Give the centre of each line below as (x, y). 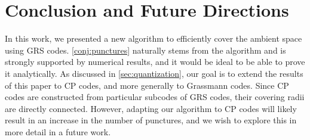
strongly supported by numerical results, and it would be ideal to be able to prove (155, 62)
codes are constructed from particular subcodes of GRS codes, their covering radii (155, 97)
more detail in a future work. (58, 131)
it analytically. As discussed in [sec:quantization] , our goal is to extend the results (154, 73)
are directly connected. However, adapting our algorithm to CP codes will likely (151, 108)
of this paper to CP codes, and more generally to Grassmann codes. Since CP (147, 85)
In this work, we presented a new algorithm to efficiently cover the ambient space (154, 38)
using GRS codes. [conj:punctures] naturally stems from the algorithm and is (145, 50)
